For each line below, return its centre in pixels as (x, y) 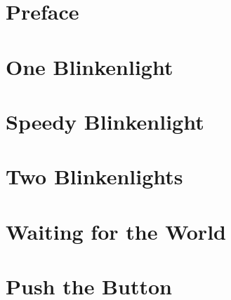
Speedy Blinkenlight (105, 121)
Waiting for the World (116, 231)
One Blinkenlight (90, 66)
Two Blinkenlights (94, 176)
